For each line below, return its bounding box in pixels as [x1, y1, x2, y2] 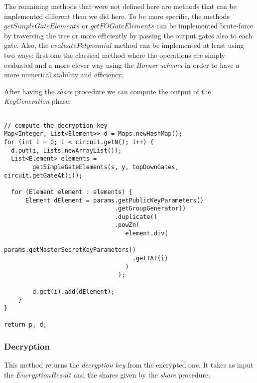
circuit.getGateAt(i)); [4, 172, 83, 179]
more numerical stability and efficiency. [4, 69, 124, 80]
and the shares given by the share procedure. [73, 369, 211, 380]
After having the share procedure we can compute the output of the [4, 86, 211, 96]
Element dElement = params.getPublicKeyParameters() [25, 196, 204, 204]
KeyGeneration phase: [4, 96, 71, 106]
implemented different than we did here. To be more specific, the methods [4, 10, 230, 21]
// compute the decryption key [4, 122, 108, 129]
